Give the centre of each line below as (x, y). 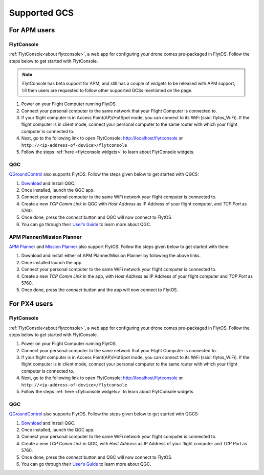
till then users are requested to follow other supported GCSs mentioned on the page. (107, 90)
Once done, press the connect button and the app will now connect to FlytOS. (100, 290)
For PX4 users (31, 304)
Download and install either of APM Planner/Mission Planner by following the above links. (111, 256)
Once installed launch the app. (52, 262)
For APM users (32, 30)
